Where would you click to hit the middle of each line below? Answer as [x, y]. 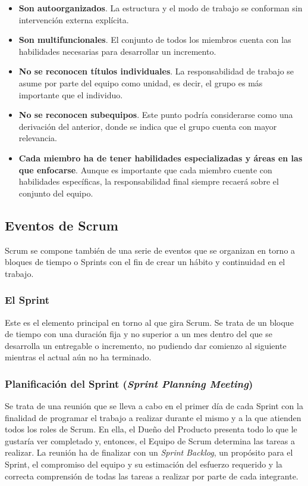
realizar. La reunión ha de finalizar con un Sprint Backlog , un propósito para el [149, 452]
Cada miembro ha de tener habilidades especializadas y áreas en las [161, 158]
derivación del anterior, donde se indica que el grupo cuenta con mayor [148, 126]
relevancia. [38, 138]
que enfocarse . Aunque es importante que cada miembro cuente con [145, 169]
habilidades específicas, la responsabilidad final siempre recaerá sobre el [149, 181]
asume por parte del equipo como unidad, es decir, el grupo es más [141, 82]
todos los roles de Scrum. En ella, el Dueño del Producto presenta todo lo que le [151, 429]
